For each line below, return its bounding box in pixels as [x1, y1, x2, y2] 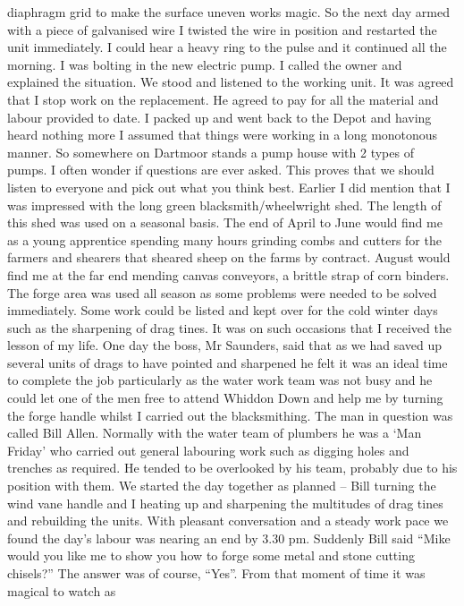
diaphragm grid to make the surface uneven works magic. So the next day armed [7, 3, 450, 21]
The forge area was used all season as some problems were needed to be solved [7, 283, 437, 302]
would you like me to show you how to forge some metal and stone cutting [7, 546, 415, 565]
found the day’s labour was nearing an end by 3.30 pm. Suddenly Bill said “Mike [7, 528, 451, 547]
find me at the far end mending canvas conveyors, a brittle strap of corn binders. [7, 265, 450, 284]
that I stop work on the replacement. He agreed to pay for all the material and [7, 90, 439, 108]
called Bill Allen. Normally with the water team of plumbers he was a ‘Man [7, 423, 422, 442]
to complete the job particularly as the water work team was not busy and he [7, 371, 433, 389]
